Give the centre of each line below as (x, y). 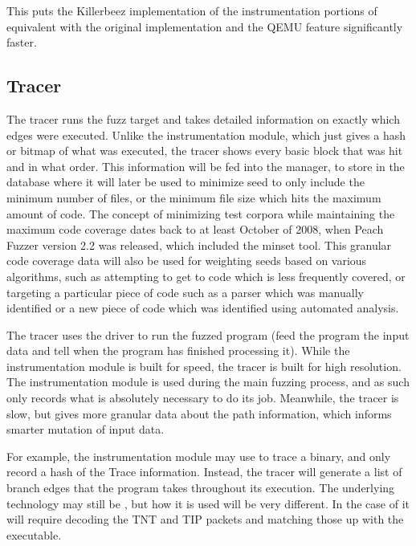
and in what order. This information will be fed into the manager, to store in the (206, 166)
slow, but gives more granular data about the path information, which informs (199, 413)
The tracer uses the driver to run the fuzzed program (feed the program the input (208, 334)
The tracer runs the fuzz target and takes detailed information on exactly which (203, 118)
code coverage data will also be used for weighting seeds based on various (187, 261)
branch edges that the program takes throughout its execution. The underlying (201, 488)
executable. (34, 534)
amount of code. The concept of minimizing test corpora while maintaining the (201, 213)
